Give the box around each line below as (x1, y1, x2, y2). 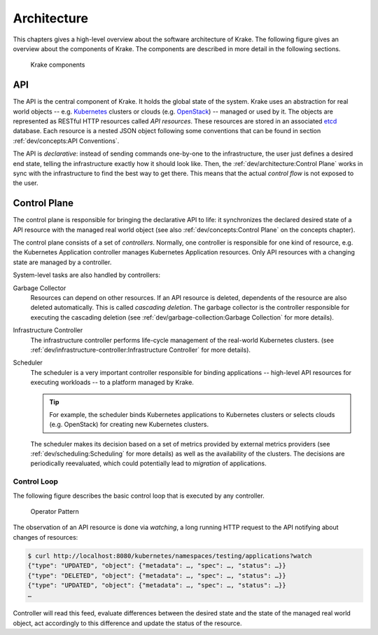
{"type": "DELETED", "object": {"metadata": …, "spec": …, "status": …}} (27, 571, 286, 580)
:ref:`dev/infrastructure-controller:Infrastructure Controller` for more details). (30, 346, 251, 354)
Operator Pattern (30, 507, 80, 515)
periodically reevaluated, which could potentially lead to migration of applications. (30, 459, 267, 467)
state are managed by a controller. (13, 258, 112, 266)
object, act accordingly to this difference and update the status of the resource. (13, 619, 242, 627)
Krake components (30, 60, 85, 69)
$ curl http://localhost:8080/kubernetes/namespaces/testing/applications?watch (27, 552, 312, 560)
